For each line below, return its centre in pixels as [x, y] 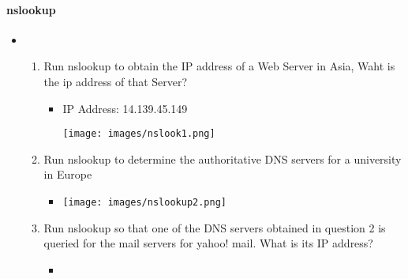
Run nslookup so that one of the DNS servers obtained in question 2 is [215, 227]
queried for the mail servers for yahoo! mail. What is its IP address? [208, 243]
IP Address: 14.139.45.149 [125, 108]
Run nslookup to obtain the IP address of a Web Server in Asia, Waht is [219, 66]
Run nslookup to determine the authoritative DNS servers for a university [223, 158]
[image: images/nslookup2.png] [144, 203]
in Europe [68, 174]
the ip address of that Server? [116, 81]
